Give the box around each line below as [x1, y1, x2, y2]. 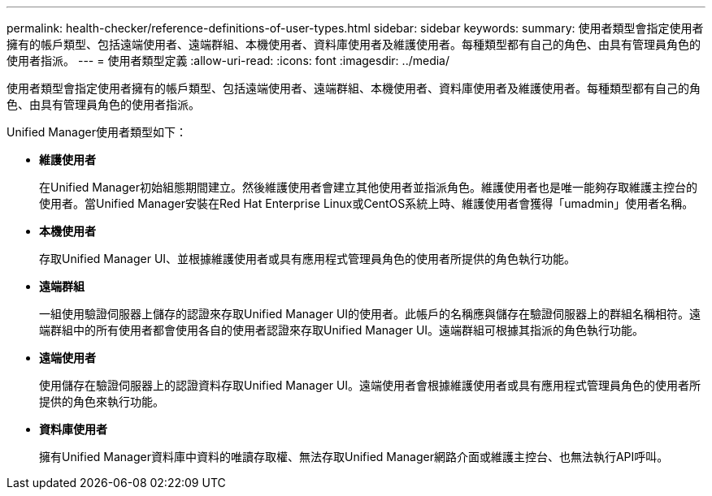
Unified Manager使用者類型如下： [7, 125, 187, 139]
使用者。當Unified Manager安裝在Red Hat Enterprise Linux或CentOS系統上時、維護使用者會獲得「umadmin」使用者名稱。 [39, 196, 694, 210]
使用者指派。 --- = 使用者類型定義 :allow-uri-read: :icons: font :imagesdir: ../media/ [7, 54, 450, 67]
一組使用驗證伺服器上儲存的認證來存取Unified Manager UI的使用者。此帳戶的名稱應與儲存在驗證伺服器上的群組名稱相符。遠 [39, 307, 701, 321]
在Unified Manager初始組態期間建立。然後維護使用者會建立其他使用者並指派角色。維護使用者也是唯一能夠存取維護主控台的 [39, 180, 697, 194]
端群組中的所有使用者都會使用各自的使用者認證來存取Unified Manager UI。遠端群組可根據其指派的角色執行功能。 [39, 323, 645, 337]
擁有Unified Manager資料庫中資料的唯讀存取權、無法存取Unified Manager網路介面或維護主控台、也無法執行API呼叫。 [39, 450, 669, 464]
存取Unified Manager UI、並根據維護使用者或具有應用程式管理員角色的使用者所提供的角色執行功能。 [39, 252, 576, 265]
